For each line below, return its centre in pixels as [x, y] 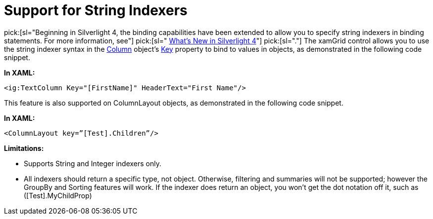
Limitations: [24, 148]
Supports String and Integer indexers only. [93, 163]
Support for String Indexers [96, 10]
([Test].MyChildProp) [58, 195]
